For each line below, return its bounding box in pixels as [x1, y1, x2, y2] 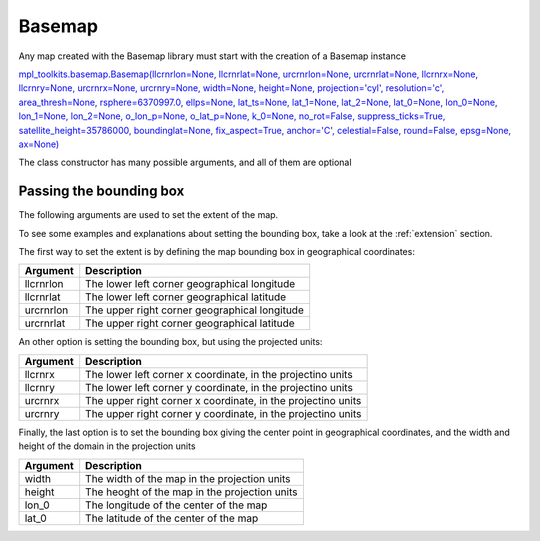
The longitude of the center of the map [85, 498, 268, 512]
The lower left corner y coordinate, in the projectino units [85, 380, 354, 394]
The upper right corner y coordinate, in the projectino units [85, 406, 362, 420]
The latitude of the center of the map [85, 511, 259, 525]
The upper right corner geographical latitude [85, 316, 295, 330]
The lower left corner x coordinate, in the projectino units [85, 367, 354, 381]
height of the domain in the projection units [18, 440, 196, 452]
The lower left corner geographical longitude [85, 277, 296, 291]
